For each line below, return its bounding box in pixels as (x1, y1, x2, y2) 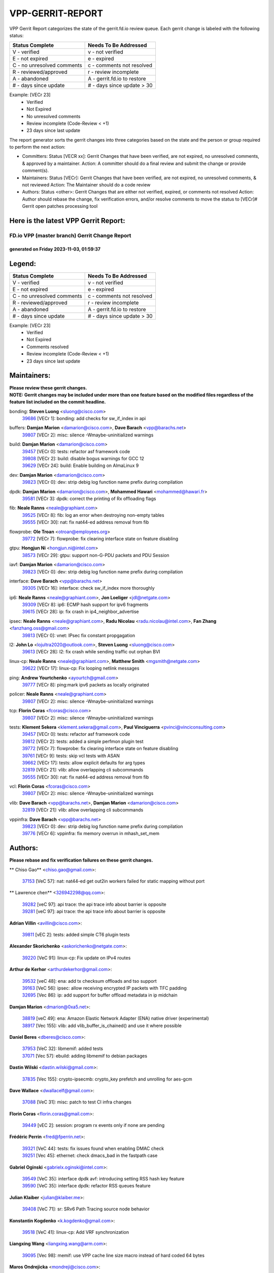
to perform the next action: (9, 144, 65, 150)
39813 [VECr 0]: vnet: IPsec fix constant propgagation (22, 632, 135, 639)
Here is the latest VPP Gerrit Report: (9, 216, 125, 225)
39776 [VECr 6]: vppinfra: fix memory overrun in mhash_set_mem (22, 831, 160, 837)
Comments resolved (26, 344, 69, 350)
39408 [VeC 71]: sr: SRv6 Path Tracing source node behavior (22, 1206, 150, 1212)
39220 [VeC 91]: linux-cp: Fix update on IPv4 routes (22, 955, 131, 961)
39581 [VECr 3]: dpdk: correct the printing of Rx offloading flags (22, 495, 156, 502)
